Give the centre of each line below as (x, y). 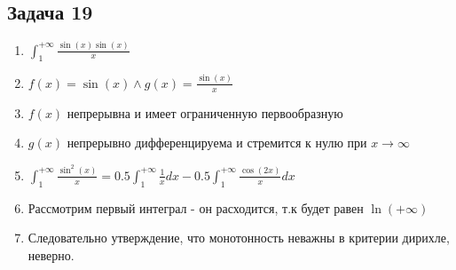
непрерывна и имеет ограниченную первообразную (205, 112)
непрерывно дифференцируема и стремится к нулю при (217, 143)
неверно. (51, 254)
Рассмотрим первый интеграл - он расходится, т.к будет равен (196, 207)
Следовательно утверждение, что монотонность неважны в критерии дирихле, (239, 238)
